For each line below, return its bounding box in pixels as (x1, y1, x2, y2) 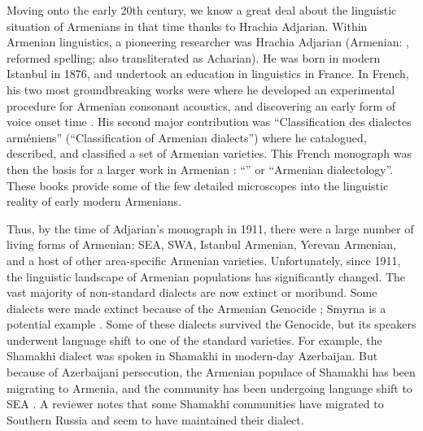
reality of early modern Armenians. (7, 193, 181, 210)
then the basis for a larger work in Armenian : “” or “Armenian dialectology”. (7, 160, 394, 177)
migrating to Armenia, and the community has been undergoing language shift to (7, 379, 412, 396)
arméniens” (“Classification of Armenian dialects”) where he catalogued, (7, 128, 367, 146)
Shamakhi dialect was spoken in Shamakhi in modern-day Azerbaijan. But (7, 347, 378, 364)
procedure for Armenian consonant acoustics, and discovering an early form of (7, 97, 396, 114)
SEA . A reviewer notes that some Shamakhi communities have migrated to (7, 395, 384, 412)
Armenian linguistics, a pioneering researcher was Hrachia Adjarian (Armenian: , (7, 33, 409, 50)
